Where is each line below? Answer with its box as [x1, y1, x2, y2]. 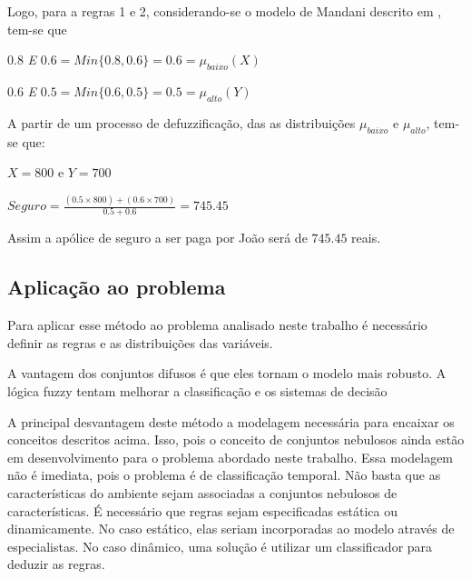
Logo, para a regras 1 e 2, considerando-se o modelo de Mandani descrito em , [7, 2, 442, 20]
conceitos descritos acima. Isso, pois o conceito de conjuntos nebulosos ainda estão [7, 430, 465, 449]
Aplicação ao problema [7, 273, 226, 301]
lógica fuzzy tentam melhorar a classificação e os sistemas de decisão [7, 381, 388, 400]
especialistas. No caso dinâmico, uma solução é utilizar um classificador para [7, 536, 433, 555]
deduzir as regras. [7, 554, 105, 574]
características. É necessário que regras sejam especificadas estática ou [7, 501, 397, 520]
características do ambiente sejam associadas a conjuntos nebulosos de [7, 483, 397, 502]
